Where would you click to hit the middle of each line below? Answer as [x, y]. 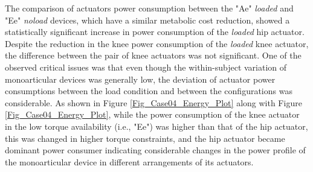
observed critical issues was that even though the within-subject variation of [146, 67]
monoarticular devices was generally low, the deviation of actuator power [140, 79]
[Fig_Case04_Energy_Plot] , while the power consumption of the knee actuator [152, 114]
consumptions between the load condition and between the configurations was [149, 91]
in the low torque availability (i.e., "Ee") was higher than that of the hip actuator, [156, 126]
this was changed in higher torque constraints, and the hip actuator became [145, 138]
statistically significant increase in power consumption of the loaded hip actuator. [155, 32]
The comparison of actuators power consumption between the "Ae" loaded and [149, 8]
